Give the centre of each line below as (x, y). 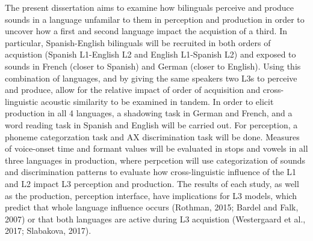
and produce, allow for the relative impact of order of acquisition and (133, 90)
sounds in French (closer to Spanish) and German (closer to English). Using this (153, 66)
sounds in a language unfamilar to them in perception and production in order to (155, 19)
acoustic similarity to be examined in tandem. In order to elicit (157, 101)
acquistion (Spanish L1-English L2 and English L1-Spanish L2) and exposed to (150, 54)
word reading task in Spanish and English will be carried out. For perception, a (151, 124)
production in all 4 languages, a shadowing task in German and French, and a (149, 113)
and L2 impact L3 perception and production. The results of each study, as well (152, 183)
